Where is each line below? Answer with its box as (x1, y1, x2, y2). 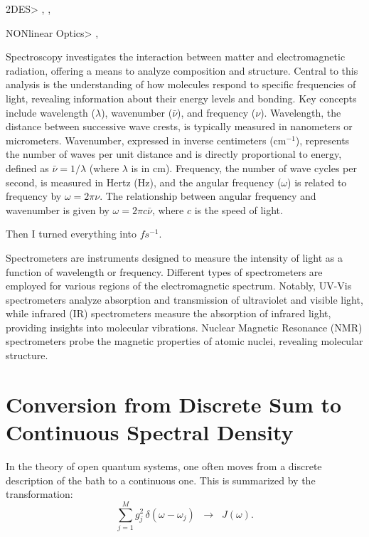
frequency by (6, 188, 62, 203)
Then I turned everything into (6, 226, 137, 241)
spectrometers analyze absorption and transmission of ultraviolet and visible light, (6, 292, 363, 307)
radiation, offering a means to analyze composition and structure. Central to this (6, 63, 358, 78)
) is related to (287, 174, 347, 189)
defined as (6, 160, 49, 175)
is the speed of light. (194, 202, 283, 217)
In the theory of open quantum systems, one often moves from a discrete (6, 458, 322, 473)
